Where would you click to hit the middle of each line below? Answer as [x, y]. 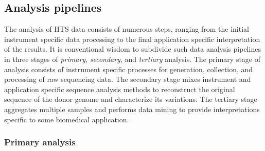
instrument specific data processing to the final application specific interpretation [132, 39]
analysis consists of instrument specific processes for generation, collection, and [129, 69]
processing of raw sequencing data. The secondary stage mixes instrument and [128, 79]
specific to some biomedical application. [67, 119]
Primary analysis [40, 142]
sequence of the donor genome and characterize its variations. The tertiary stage [131, 99]
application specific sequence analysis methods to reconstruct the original [120, 89]
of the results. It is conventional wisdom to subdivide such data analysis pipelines [132, 49]
